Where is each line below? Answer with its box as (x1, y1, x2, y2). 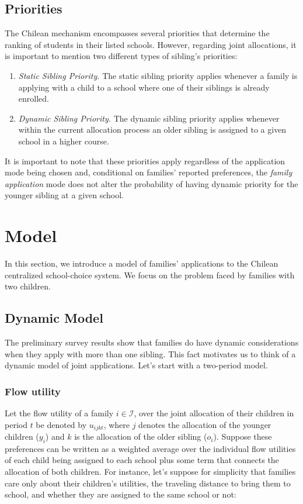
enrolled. (18, 92, 49, 105)
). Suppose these (213, 430, 272, 443)
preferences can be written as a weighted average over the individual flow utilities (5, 442, 296, 454)
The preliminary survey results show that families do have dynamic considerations (5, 336, 299, 348)
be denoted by (36, 418, 87, 430)
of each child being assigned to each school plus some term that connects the (5, 454, 279, 466)
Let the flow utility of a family (5, 407, 114, 419)
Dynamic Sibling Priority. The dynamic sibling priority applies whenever (18, 112, 280, 124)
